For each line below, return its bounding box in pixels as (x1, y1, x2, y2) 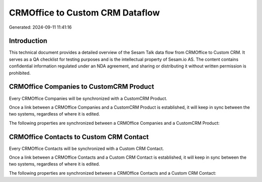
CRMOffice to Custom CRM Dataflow (9, 7, 160, 18)
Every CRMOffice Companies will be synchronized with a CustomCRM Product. (9, 95, 167, 101)
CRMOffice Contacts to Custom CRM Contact (9, 132, 149, 141)
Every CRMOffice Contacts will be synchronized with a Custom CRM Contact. (9, 146, 164, 151)
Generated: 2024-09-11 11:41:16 (9, 24, 72, 30)
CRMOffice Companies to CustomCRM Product (9, 83, 154, 91)
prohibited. (9, 70, 31, 76)
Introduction (9, 37, 48, 45)
